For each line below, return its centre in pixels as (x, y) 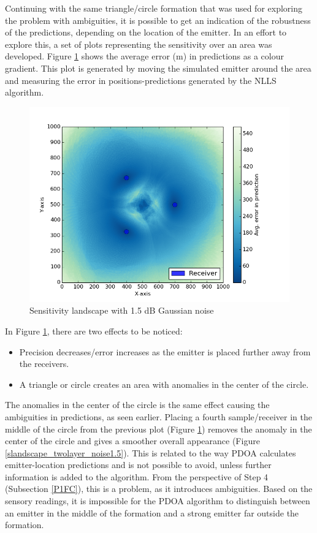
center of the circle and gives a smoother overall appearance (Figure (132, 441)
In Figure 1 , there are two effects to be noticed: (94, 331)
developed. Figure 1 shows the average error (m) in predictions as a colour (144, 56)
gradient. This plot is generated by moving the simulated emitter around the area (158, 68)
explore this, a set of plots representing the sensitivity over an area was (139, 44)
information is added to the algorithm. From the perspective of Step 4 (137, 476)
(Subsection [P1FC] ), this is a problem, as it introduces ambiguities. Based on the (159, 489)
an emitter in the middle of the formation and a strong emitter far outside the (152, 512)
